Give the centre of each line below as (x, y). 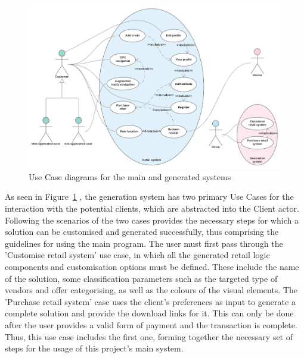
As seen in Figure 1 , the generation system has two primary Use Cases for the (149, 197)
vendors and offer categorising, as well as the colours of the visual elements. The (151, 290)
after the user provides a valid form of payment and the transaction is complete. (151, 324)
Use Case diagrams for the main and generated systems (130, 176)
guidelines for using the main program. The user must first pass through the (144, 243)
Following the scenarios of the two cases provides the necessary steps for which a (152, 220)
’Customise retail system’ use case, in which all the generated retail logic (137, 255)
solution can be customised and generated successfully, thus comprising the (142, 232)
